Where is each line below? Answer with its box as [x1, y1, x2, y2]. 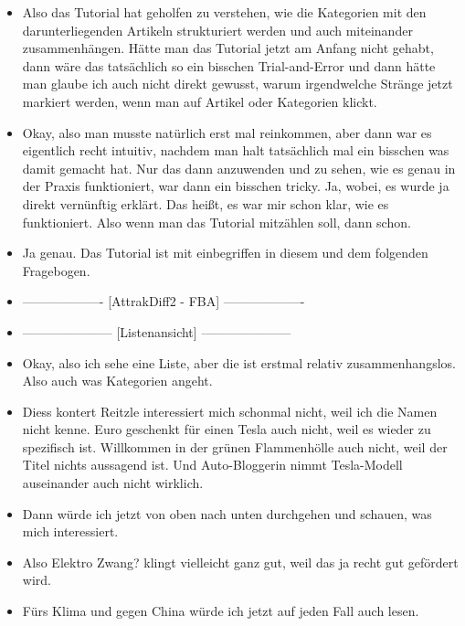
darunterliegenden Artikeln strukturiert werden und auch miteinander [22, 20, 413, 39]
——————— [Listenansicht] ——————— [22, 322, 291, 341]
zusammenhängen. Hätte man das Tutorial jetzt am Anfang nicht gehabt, [22, 38, 434, 58]
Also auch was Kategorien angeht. [22, 371, 213, 390]
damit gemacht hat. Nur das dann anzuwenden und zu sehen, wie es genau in [22, 158, 456, 177]
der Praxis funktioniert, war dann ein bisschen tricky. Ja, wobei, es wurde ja [22, 176, 449, 196]
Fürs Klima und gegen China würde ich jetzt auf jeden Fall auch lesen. [22, 601, 419, 621]
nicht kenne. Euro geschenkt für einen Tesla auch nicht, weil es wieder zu [22, 419, 431, 439]
